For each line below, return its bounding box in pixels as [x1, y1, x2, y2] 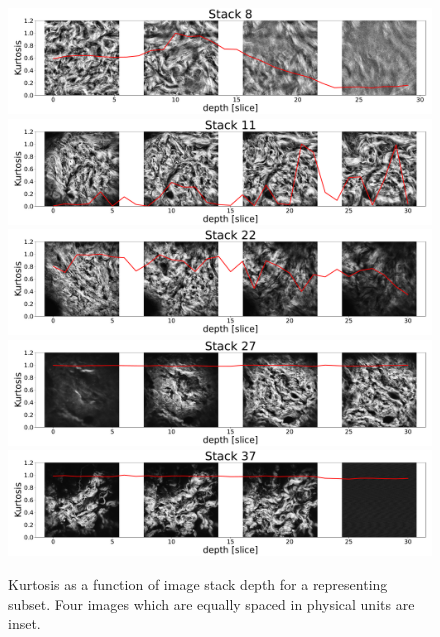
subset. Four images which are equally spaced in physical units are [8, 593, 415, 614]
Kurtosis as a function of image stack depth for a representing [8, 573, 388, 594]
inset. [8, 613, 41, 634]
